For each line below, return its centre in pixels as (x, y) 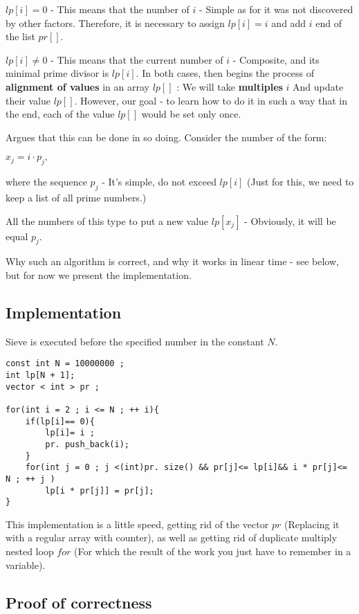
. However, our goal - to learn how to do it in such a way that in (211, 100)
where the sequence (46, 182)
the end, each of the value (60, 114)
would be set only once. (191, 114)
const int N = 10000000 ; (65, 364)
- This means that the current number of (137, 59)
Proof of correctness (79, 602)
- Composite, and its (276, 59)
